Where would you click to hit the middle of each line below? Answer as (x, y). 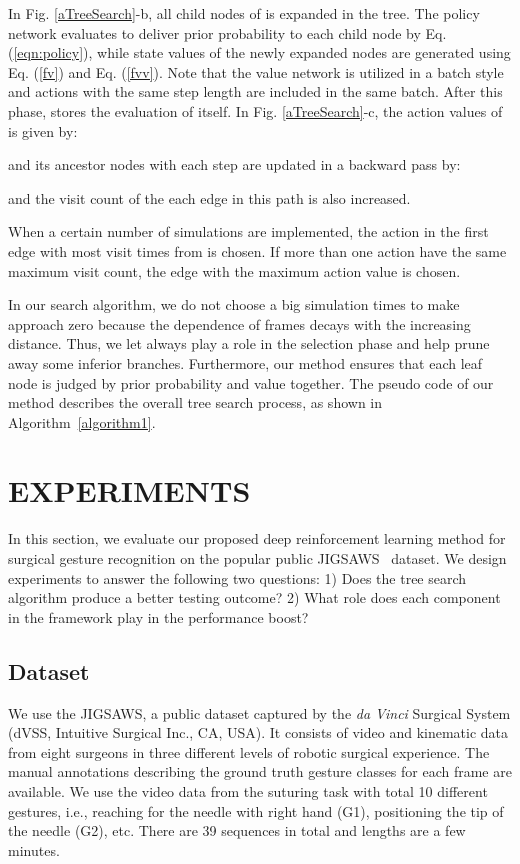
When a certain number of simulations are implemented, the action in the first (248, 231)
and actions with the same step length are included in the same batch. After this (255, 91)
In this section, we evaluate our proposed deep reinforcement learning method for (257, 538)
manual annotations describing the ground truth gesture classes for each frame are (260, 771)
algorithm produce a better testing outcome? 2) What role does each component (254, 597)
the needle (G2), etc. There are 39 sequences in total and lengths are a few (237, 830)
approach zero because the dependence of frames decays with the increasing (239, 323)
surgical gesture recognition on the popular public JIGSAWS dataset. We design (257, 558)
